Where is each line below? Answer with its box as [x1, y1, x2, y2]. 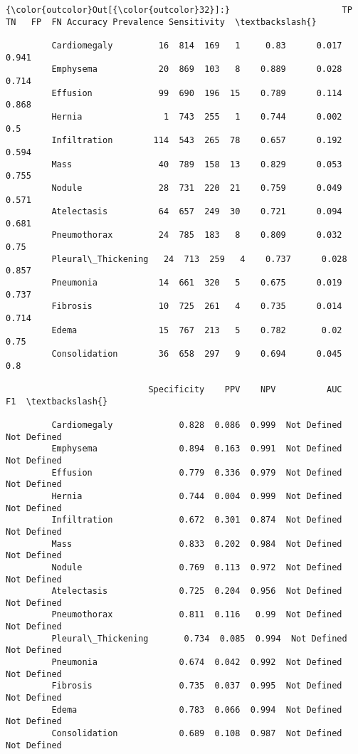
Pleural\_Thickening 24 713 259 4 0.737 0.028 [51, 253, 347, 264]
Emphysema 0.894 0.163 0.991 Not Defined [51, 444, 342, 454]
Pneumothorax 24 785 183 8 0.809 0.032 [51, 230, 342, 241]
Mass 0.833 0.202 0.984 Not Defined [51, 538, 342, 549]
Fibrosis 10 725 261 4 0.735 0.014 [51, 301, 342, 312]
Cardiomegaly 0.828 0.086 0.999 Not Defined [51, 419, 342, 430]
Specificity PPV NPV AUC [148, 384, 342, 394]
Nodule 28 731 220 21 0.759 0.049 [51, 182, 342, 193]
